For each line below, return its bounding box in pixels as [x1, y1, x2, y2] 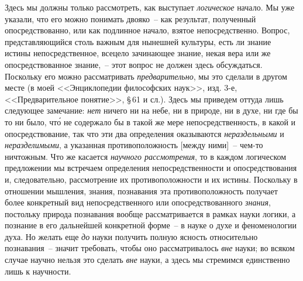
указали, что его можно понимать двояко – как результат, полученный [5, 12, 256, 25]
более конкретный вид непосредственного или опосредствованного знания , [5, 196, 271, 208]
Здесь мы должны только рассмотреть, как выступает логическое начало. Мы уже [5, 1, 295, 13]
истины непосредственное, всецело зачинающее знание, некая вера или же [5, 47, 271, 59]
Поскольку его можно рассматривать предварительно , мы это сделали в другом [5, 70, 287, 82]
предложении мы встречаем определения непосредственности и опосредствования [5, 162, 297, 174]
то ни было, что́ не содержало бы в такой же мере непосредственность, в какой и [5, 115, 296, 128]
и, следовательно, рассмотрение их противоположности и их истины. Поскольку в [5, 173, 298, 185]
